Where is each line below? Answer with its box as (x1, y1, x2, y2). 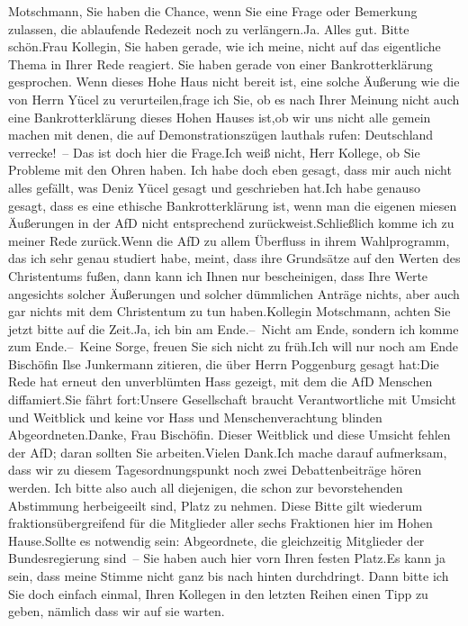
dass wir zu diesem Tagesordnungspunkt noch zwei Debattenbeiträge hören (8, 460, 422, 479)
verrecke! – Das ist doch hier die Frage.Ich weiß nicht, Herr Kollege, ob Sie (8, 142, 420, 161)
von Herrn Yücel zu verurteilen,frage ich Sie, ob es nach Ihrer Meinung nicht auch (8, 89, 460, 108)
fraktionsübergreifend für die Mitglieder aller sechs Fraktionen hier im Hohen (8, 513, 433, 532)
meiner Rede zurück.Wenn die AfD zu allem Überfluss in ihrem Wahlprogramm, (8, 231, 450, 249)
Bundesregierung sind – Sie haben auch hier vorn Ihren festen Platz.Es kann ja (8, 549, 446, 567)
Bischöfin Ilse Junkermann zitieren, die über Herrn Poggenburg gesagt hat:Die (8, 354, 439, 373)
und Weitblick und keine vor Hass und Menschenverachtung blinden (8, 407, 382, 426)
